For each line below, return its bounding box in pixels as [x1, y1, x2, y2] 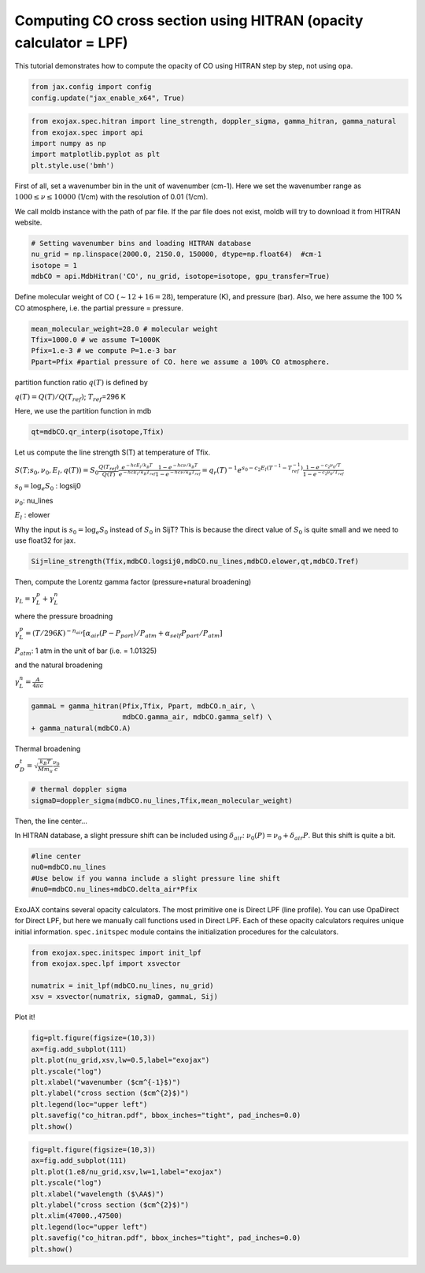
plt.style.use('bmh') [31, 161, 115, 169]
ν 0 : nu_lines [14, 495, 54, 507]
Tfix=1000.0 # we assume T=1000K [31, 335, 161, 344]
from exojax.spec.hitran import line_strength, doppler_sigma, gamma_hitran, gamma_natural [31, 117, 397, 126]
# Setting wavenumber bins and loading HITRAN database [31, 239, 252, 247]
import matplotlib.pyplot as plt [31, 150, 161, 159]
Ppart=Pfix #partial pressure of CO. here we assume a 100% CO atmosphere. [31, 357, 331, 366]
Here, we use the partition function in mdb [14, 406, 152, 416]
